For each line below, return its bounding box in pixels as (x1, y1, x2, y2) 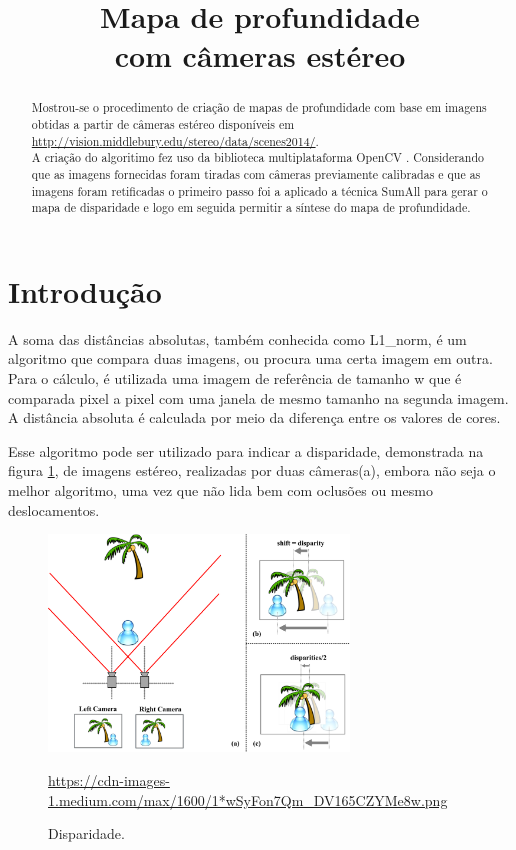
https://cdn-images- (48, 770, 170, 791)
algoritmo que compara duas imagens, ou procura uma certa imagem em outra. (8, 348, 493, 369)
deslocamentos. (8, 499, 100, 520)
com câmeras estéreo (114, 35, 406, 76)
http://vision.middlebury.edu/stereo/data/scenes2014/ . (31, 132, 319, 149)
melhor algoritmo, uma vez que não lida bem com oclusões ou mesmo (8, 480, 433, 501)
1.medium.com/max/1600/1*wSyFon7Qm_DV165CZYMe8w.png (48, 789, 448, 810)
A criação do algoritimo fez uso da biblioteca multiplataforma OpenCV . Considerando (31, 149, 484, 166)
